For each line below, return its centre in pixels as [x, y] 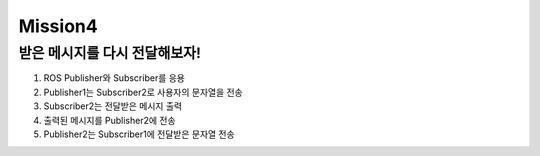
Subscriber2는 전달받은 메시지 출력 [113, 106]
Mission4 [58, 26]
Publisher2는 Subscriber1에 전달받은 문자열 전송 [139, 134]
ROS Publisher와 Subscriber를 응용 [114, 78]
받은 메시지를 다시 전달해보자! [110, 53]
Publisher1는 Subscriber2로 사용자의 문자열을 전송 [143, 92]
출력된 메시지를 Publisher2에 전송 [109, 120]
